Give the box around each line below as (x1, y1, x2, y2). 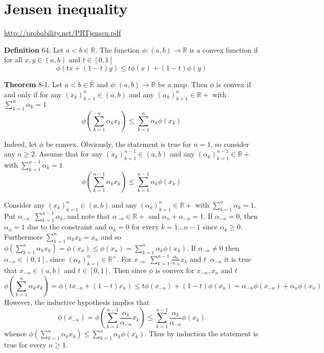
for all (4, 54, 23, 65)
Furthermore (4, 231, 43, 242)
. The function (95, 44, 140, 55)
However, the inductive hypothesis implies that (4, 296, 150, 307)
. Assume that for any (34, 148, 103, 159)
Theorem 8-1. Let (4, 79, 63, 89)
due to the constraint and (27, 221, 107, 232)
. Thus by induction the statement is (144, 328, 258, 339)
